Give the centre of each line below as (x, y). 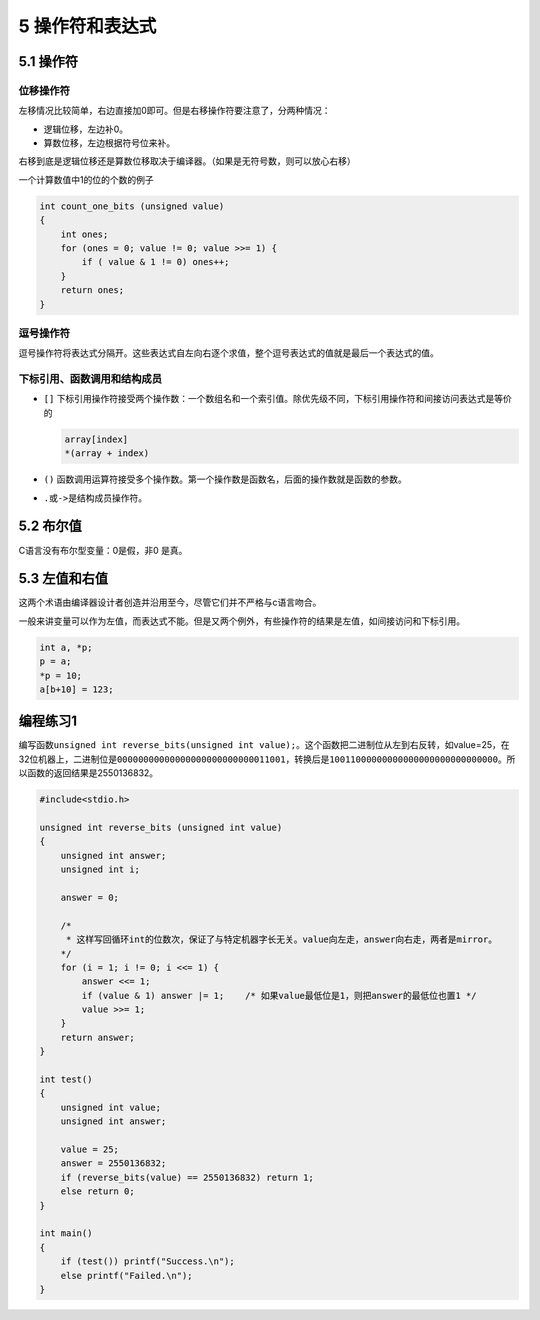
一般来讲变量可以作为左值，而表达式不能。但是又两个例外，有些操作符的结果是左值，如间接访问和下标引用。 (241, 621)
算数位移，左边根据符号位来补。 (109, 143)
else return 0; (97, 1191)
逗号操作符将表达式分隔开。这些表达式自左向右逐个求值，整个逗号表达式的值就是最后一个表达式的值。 (228, 353)
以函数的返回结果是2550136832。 (88, 773)
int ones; (84, 234)
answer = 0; (90, 897)
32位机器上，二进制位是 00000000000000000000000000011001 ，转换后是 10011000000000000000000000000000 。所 (267, 759)
